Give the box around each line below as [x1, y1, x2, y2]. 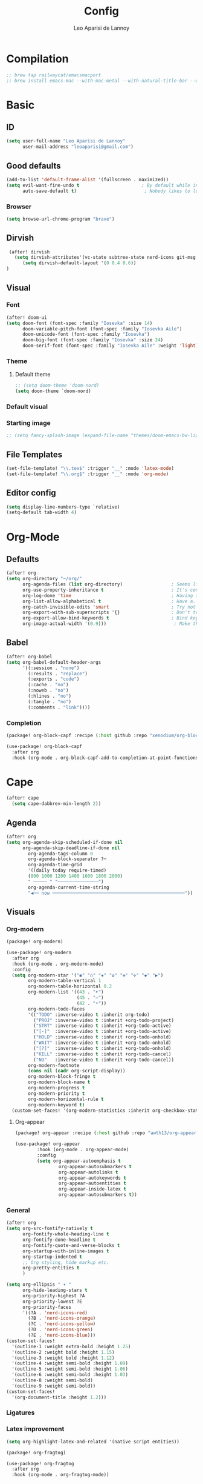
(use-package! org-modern [6, 950, 71, 956]
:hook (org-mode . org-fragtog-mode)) [11, 1472, 110, 1478]
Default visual [6, 403, 48, 411]
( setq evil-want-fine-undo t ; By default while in [6, 182, 199, 189]
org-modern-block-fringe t [28, 1074, 96, 1080]
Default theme [14, 371, 51, 378]
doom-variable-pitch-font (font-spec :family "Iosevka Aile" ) [22, 326, 182, 332]
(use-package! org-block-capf [6, 743, 83, 749]
